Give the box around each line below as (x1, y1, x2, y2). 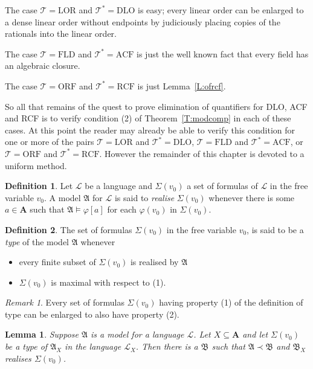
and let (242, 328, 268, 341)
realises (5, 351, 31, 364)
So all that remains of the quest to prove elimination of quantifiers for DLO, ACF (5, 100, 308, 112)
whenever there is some (208, 191, 295, 204)
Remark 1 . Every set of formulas (5, 296, 124, 309)
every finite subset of (19, 255, 96, 268)
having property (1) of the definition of (159, 296, 303, 309)
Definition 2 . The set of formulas (5, 223, 132, 236)
